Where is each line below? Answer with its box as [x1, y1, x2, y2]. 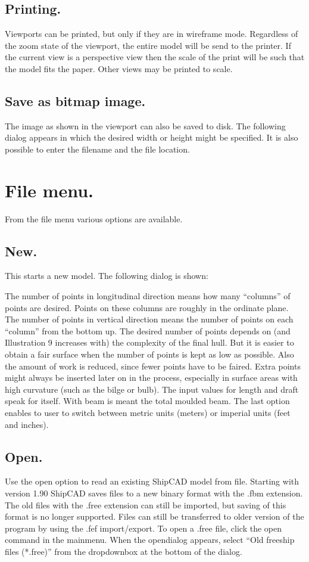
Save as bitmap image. [5, 91, 146, 110]
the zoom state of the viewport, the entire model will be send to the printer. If [5, 39, 291, 51]
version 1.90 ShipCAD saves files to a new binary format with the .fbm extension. [5, 487, 303, 499]
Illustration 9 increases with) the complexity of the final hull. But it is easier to [5, 336, 294, 349]
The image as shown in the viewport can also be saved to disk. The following [5, 119, 286, 132]
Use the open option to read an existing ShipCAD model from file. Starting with [5, 475, 299, 488]
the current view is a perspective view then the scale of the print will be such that [5, 51, 305, 63]
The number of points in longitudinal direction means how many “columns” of [5, 290, 291, 302]
